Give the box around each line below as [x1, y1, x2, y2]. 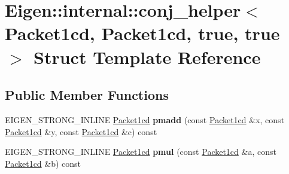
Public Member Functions [5, 86, 169, 104]
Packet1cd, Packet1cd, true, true [5, 21, 280, 45]
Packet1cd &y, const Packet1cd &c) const [5, 125, 157, 138]
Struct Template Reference [34, 44, 261, 69]
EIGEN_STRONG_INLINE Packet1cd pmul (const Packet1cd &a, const [5, 145, 276, 158]
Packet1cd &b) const [5, 157, 81, 169]
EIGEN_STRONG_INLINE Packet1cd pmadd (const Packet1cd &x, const [5, 113, 285, 126]
